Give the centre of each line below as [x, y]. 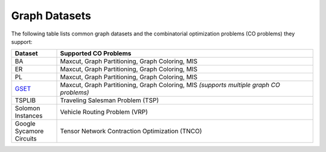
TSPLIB [25, 100]
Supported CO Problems [96, 53]
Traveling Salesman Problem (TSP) [110, 100]
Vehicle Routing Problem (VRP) [104, 112]
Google [25, 124]
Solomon [27, 108]
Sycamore [29, 131]
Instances [29, 116]
